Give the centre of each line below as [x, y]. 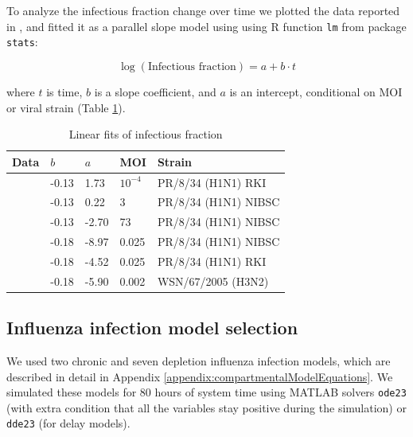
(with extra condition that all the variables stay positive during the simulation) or [206, 407]
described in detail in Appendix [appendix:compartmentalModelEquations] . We [200, 376]
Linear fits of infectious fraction [146, 134]
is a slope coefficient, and [155, 91]
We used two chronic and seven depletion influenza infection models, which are [199, 361]
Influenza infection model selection [152, 328]
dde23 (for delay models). [68, 423]
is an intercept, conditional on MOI [316, 91]
